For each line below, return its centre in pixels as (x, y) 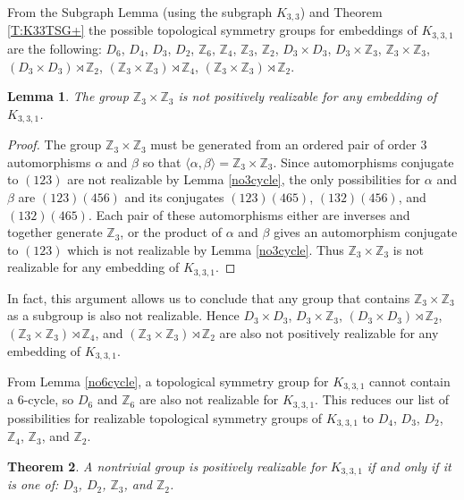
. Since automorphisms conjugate (363, 161)
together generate (55, 232)
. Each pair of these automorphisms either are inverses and (249, 214)
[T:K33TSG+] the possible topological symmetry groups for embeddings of (212, 30)
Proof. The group (55, 144)
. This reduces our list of (382, 399)
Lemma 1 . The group (68, 96)
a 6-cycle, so (41, 399)
